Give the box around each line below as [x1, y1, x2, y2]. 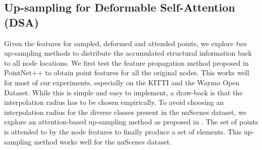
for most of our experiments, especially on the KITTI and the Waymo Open [4, 77, 240, 87]
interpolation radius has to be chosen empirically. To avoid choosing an [4, 97, 224, 107]
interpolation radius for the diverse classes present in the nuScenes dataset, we [4, 106, 246, 117]
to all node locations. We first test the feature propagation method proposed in [4, 57, 249, 68]
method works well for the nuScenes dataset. [34, 136, 172, 146]
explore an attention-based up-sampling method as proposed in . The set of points [4, 116, 258, 127]
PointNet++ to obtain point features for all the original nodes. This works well [4, 67, 249, 78]
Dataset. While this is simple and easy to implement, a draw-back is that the [4, 87, 243, 97]
